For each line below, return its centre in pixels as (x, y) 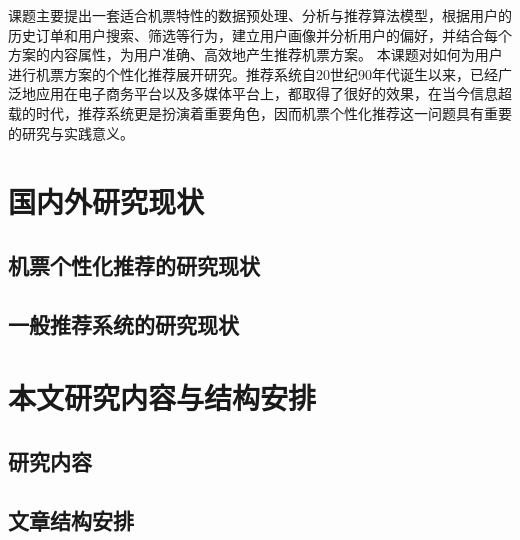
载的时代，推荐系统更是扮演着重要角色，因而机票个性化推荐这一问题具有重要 (260, 112)
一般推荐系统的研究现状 (123, 323)
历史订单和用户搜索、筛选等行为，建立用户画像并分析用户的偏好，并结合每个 (260, 34)
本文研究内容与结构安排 (162, 397)
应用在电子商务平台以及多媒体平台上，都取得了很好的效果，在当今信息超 (273, 93)
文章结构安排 (71, 519)
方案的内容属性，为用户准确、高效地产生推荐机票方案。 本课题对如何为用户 (255, 54)
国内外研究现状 (106, 201)
